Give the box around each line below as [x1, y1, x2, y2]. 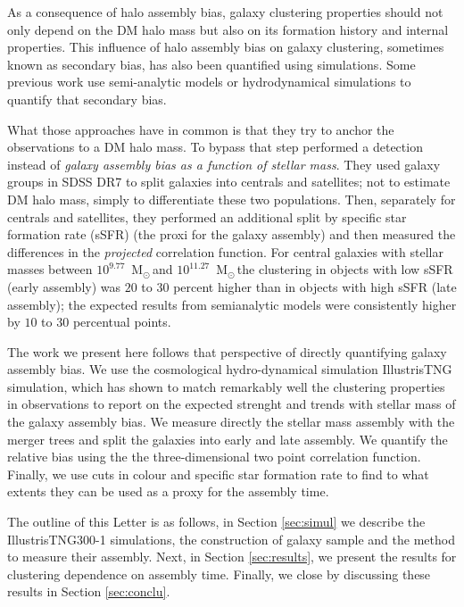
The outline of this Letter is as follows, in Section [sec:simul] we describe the [7, 512, 426, 531]
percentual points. [72, 312, 171, 331]
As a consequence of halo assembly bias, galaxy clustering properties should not [7, 3, 443, 21]
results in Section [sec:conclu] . [7, 582, 170, 601]
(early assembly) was [7, 277, 121, 295]
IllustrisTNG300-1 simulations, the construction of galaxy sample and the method [7, 529, 455, 548]
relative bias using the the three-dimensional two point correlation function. [7, 447, 421, 466]
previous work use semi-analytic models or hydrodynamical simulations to [7, 72, 411, 91]
